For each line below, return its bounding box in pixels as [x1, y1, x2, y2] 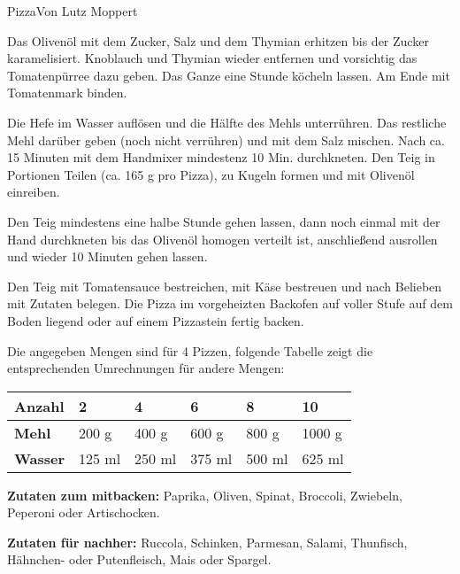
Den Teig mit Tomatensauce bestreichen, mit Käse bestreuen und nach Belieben [7, 276, 442, 295]
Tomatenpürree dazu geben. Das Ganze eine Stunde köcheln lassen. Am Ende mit [7, 66, 450, 84]
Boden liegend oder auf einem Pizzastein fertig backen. [7, 311, 304, 330]
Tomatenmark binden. [7, 83, 127, 102]
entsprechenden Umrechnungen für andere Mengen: [7, 359, 285, 377]
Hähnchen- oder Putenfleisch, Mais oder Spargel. [7, 550, 272, 569]
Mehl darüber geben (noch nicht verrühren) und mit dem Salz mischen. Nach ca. [7, 130, 445, 149]
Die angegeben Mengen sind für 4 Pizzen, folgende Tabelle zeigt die [7, 341, 373, 360]
